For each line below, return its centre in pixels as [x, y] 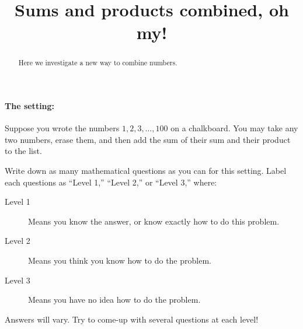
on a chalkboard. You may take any [234, 128]
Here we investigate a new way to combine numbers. [98, 63]
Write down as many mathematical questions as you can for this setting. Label [146, 170]
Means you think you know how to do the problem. [120, 260]
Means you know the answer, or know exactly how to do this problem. [154, 221]
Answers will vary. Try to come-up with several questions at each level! [132, 319]
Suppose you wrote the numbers [62, 128]
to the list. [23, 151]
